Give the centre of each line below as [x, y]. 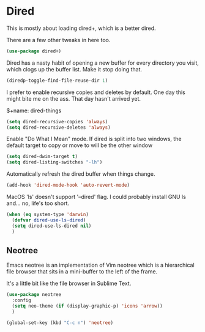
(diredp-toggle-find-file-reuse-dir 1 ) [57, 81]
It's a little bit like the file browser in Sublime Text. [69, 283]
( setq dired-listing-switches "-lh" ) [54, 162]
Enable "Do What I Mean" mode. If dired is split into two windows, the [94, 139]
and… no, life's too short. [38, 203]
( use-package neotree [34, 295]
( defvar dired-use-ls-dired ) [49, 220]
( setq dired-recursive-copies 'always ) [57, 121]
